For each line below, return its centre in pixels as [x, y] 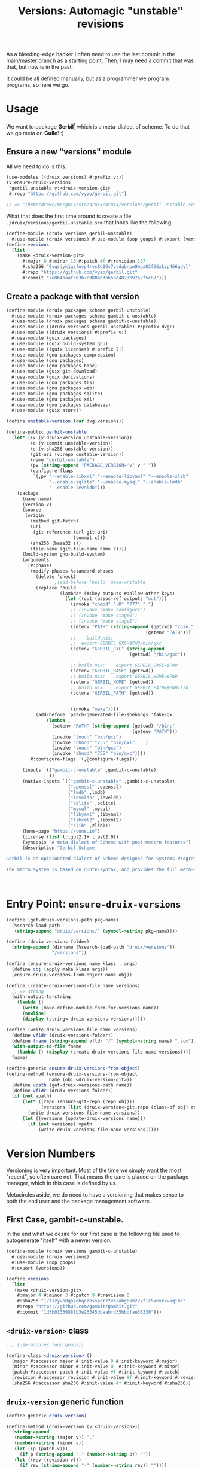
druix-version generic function [65, 1402]
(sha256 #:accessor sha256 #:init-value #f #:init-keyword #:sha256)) [101, 1383]
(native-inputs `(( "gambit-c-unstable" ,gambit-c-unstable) [98, 781]
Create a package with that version [73, 296]
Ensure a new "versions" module [69, 152]
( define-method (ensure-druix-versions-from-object [72, 1074]
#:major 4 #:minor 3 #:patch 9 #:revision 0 [73, 1296]
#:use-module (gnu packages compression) [64, 355]
